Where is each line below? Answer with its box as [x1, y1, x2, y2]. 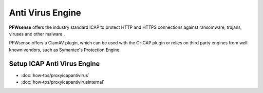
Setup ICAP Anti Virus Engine [9, 59, 100, 68]
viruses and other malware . [9, 31, 65, 37]
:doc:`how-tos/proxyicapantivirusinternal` [21, 79, 105, 85]
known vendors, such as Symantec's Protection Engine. [9, 47, 121, 53]
